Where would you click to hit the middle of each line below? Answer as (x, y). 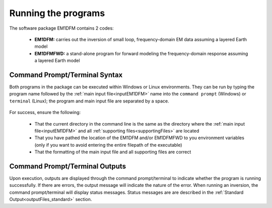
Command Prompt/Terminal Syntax (66, 75)
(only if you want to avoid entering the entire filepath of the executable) (108, 145)
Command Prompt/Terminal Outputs (67, 166)
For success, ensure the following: (45, 113)
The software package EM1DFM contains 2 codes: (61, 28)
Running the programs (57, 13)
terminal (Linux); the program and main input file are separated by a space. (89, 101)
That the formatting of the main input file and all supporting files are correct (113, 152)
